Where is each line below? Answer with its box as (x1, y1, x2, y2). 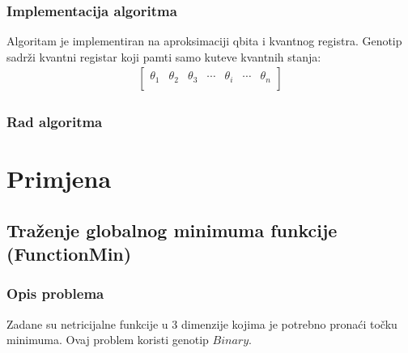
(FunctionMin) (6, 240, 132, 266)
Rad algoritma (6, 111, 103, 131)
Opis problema (6, 283, 104, 304)
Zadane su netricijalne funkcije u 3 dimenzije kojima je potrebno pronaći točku (6, 315, 397, 332)
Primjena (6, 161, 112, 194)
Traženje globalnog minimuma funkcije (6, 217, 338, 242)
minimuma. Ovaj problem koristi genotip (6, 331, 209, 348)
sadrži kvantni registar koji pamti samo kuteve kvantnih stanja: (6, 48, 321, 65)
